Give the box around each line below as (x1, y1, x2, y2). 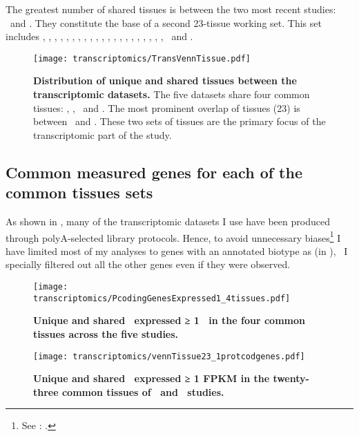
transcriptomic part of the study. (33, 127, 172, 142)
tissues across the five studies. (33, 326, 179, 341)
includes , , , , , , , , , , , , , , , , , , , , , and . (6, 29, 193, 44)
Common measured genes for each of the (6, 161, 302, 182)
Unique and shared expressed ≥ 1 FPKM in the (33, 371, 270, 386)
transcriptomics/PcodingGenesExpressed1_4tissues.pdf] (33, 293, 291, 303)
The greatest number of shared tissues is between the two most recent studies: (6, 2, 336, 16)
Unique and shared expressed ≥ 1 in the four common (33, 313, 305, 328)
